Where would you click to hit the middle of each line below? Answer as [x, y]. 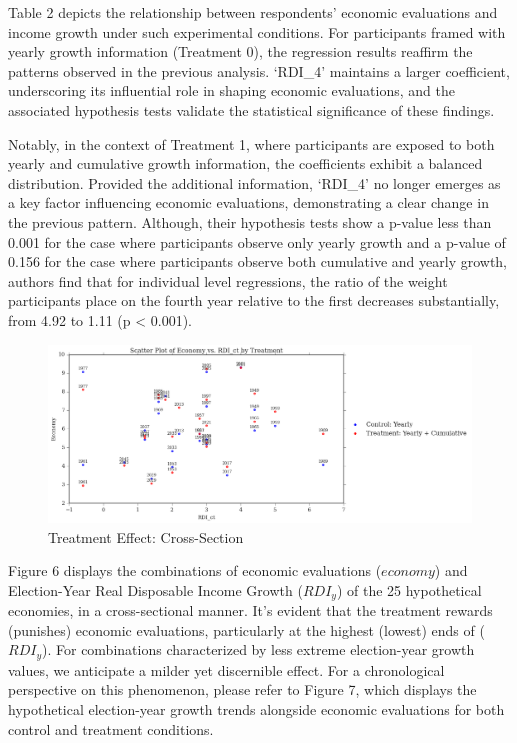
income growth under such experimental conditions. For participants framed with [257, 31]
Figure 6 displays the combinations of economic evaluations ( [195, 570]
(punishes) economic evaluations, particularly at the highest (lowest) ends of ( [246, 629]
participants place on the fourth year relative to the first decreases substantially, [254, 300]
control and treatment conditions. [111, 728]
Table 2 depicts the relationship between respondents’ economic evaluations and [253, 12]
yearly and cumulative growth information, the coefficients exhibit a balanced [245, 163]
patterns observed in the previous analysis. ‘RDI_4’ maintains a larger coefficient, [259, 70]
